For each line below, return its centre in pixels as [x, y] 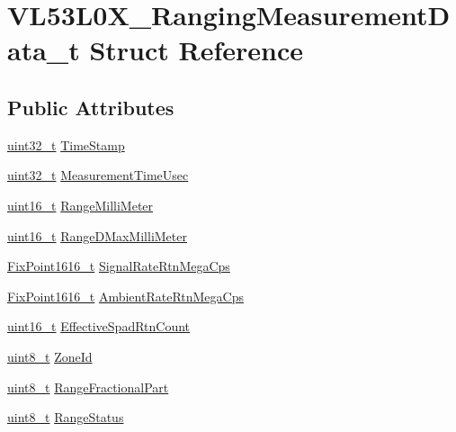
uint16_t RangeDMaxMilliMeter [97, 235]
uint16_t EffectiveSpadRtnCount [99, 326]
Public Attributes [91, 107]
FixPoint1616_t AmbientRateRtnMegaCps [125, 296]
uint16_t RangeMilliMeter [80, 205]
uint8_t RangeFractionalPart [88, 387]
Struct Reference [197, 50]
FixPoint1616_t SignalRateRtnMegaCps [119, 266]
